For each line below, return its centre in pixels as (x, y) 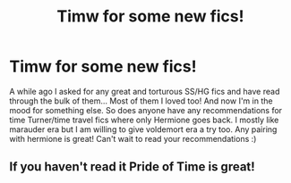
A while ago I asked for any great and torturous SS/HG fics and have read (145, 91)
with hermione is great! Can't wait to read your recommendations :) (133, 138)
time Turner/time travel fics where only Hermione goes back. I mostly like (144, 120)
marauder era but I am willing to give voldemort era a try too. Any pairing (143, 129)
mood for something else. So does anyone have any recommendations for (146, 110)
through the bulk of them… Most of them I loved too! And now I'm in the (141, 101)
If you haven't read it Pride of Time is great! (132, 167)
